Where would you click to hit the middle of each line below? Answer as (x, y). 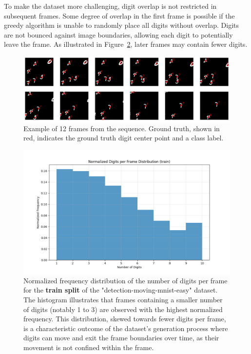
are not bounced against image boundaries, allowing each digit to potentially (118, 34)
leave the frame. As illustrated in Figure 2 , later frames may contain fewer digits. (126, 44)
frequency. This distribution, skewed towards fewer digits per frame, (125, 319)
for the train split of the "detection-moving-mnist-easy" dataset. (121, 290)
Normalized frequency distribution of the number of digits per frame (125, 280)
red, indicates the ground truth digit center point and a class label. (124, 138)
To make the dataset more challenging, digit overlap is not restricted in (110, 6)
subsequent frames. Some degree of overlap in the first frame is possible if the (119, 15)
